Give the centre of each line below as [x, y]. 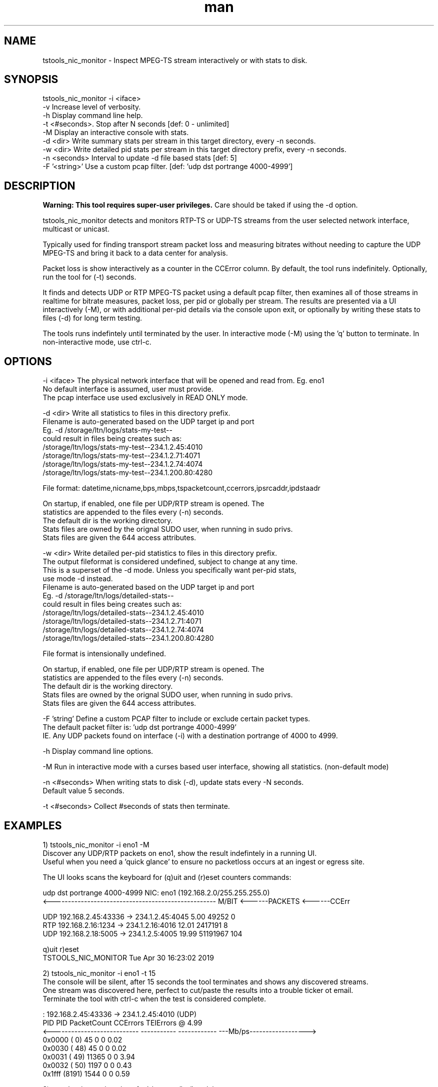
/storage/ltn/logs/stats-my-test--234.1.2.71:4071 [121, 456]
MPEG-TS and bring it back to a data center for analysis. [135, 253]
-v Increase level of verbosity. [92, 107]
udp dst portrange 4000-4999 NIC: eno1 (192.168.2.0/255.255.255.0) [156, 892]
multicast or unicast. [76, 229]
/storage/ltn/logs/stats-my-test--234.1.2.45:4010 [123, 447]
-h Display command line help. [93, 116]
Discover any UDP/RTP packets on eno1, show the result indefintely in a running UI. [180, 853]
